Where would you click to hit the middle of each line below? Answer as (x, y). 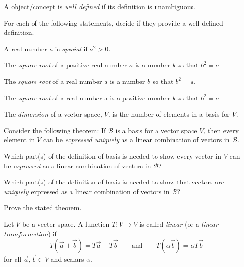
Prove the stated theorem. (43, 208)
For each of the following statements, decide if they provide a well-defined (113, 23)
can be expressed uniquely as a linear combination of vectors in (136, 140)
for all (13, 259)
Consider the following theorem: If (55, 130)
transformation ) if (30, 233)
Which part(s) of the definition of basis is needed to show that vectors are (114, 182)
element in (19, 140)
